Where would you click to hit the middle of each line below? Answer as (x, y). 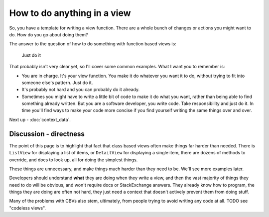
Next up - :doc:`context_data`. (40, 119)
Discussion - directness (47, 134)
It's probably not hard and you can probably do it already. (81, 90)
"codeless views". (28, 208)
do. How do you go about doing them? (49, 34)
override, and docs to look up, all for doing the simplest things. (73, 160)
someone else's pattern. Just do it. (57, 83)
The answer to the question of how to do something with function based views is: (93, 44)
